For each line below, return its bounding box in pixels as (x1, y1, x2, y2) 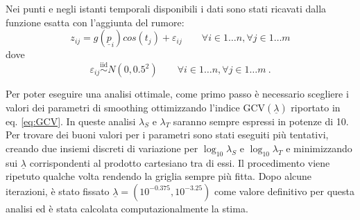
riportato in (291, 100, 341, 114)
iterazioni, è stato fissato (6, 183, 110, 198)
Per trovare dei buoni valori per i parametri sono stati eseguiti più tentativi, (6, 127, 329, 142)
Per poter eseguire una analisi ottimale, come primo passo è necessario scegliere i (6, 86, 349, 100)
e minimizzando (286, 140, 352, 155)
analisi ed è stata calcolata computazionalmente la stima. (6, 201, 248, 215)
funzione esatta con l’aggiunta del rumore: (6, 15, 185, 29)
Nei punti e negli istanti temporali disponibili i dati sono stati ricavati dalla (6, 1, 327, 15)
